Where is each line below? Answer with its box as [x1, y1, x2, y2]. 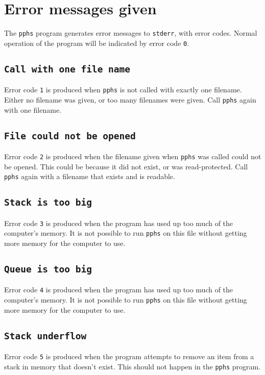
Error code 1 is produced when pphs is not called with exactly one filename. [4, 84, 242, 95]
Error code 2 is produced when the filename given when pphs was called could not [4, 151, 261, 161]
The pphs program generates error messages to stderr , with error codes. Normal [4, 28, 257, 38]
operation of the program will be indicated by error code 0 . [4, 37, 189, 48]
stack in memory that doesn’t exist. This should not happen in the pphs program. [4, 361, 261, 371]
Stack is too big [4, 197, 92, 208]
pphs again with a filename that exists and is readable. [4, 171, 175, 182]
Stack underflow [4, 330, 87, 341]
